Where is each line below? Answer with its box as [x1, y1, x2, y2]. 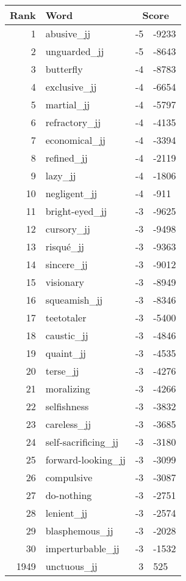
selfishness [45, 399, 89, 413]
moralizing [45, 381, 90, 395]
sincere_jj [45, 257, 88, 271]
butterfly [45, 62, 83, 76]
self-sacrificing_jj [45, 435, 119, 449]
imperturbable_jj [45, 541, 120, 555]
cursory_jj [45, 222, 90, 236]
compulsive [45, 470, 93, 484]
